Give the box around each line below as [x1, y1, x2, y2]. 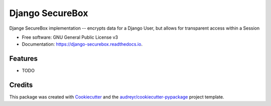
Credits [9, 81, 33, 89]
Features [9, 54, 38, 63]
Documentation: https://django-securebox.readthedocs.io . [22, 41, 143, 47]
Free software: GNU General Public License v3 [22, 34, 118, 40]
